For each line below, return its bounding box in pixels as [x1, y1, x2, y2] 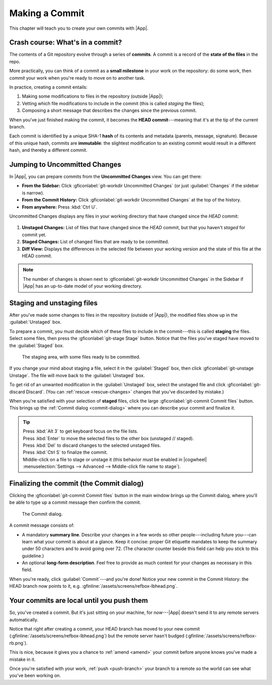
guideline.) [22, 553, 44, 559]
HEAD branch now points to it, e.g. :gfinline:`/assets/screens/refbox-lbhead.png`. [9, 583, 178, 589]
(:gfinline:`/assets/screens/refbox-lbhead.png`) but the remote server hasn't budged [9, 633, 185, 639]
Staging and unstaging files [9, 299, 98, 307]
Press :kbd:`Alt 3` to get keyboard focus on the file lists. [23, 428, 139, 434]
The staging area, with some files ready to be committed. [22, 354, 141, 360]
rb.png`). [9, 640, 28, 646]
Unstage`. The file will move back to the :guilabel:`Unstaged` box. [9, 372, 145, 378]
